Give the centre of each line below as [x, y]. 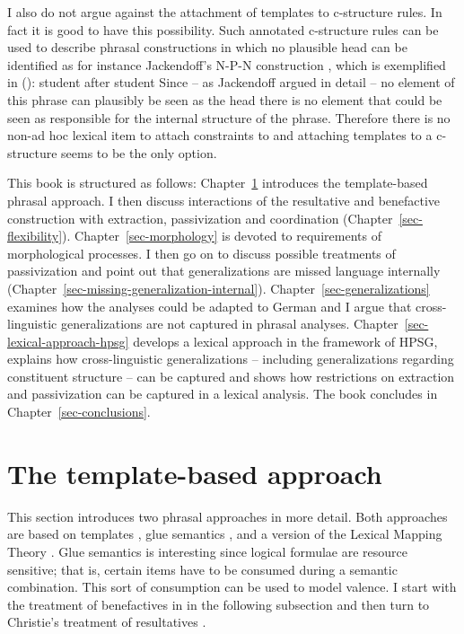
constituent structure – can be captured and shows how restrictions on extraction [231, 376]
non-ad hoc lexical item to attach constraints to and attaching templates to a [220, 135]
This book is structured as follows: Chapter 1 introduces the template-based [218, 183]
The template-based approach [195, 473]
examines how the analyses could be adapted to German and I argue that [210, 306]
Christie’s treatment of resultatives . [107, 622]
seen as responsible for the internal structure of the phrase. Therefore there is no [229, 117]
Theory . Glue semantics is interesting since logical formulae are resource [208, 551]
